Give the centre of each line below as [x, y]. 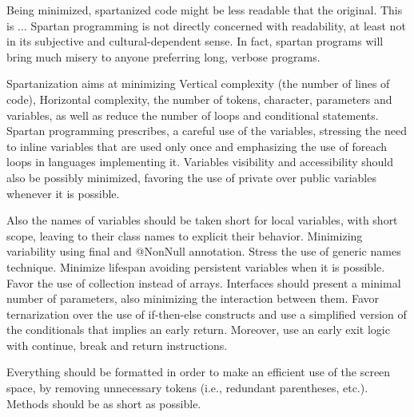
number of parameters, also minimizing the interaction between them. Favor [193, 298]
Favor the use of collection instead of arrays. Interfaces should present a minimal [204, 282]
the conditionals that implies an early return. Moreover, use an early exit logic [198, 330]
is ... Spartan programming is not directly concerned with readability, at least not [206, 25]
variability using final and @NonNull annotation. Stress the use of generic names [204, 251]
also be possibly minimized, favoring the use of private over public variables [191, 177]
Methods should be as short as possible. [104, 403]
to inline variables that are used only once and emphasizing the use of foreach [197, 146]
